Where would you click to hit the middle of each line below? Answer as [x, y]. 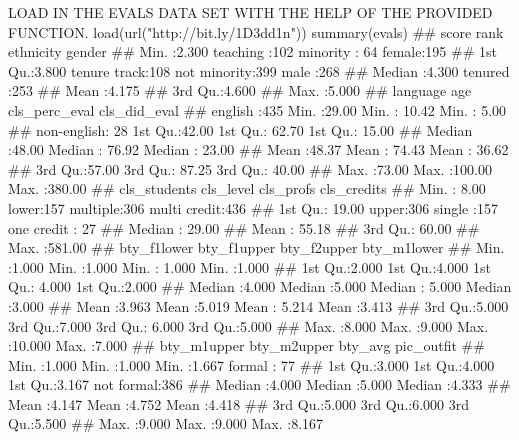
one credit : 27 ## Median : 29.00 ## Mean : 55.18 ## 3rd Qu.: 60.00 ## [244, 227]
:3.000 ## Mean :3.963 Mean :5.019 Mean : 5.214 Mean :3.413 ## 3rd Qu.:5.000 [258, 305]
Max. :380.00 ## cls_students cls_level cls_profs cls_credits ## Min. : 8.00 [247, 188]
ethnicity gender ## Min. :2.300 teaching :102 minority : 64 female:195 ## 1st [252, 51]
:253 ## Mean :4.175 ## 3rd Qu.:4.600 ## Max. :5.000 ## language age [240, 90]
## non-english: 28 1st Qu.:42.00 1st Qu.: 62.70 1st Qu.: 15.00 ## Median [240, 129]
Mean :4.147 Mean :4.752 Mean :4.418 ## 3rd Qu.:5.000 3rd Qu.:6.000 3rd [238, 403]
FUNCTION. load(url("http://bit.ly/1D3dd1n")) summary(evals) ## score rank [256, 31]
